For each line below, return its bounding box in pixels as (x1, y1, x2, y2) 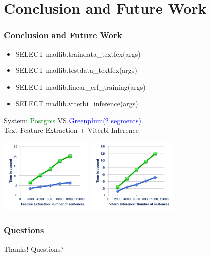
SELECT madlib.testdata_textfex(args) (15, 65, 137, 75)
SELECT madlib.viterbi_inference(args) (15, 98, 138, 109)
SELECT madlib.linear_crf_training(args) (15, 81, 146, 92)
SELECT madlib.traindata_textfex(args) (15, 48, 141, 59)
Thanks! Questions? (4, 243, 64, 254)
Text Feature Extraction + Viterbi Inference (4, 125, 139, 135)
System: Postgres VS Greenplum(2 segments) (4, 115, 141, 125)
